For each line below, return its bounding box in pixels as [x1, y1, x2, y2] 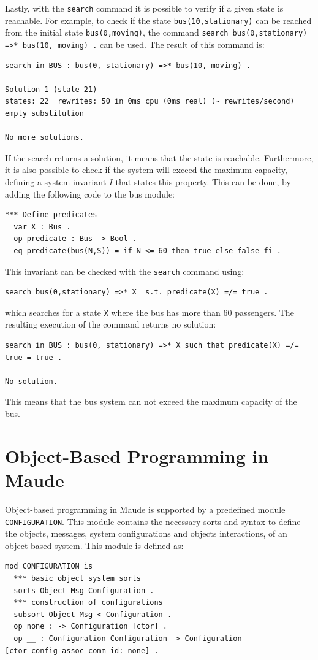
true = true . [5, 353, 62, 362]
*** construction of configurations [13, 598, 163, 607]
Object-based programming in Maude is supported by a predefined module [5, 502, 286, 515]
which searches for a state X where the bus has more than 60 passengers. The [5, 305, 294, 318]
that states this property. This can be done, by [115, 175, 291, 188]
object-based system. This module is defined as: [5, 539, 184, 551]
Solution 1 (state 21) [5, 85, 97, 94]
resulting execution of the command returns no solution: [5, 318, 216, 331]
